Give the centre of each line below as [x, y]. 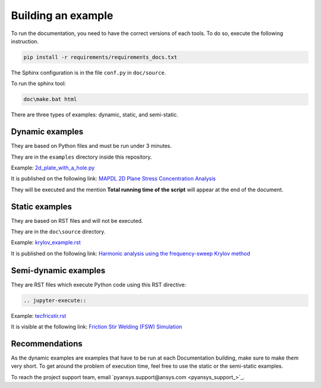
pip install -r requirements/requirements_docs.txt [100, 57]
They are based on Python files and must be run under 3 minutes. [92, 146]
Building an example [62, 15]
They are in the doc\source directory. [58, 232]
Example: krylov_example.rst [46, 242]
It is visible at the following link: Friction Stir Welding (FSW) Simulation [97, 327]
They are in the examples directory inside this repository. [81, 157]
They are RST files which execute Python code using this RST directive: [99, 285]
